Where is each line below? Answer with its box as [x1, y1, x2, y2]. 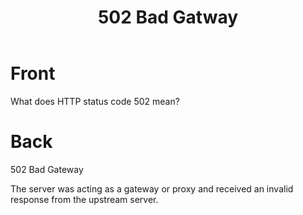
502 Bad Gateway [10, 163, 84, 175]
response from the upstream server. [10, 193, 159, 205]
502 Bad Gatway [97, 6, 239, 29]
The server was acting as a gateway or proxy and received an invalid [10, 182, 294, 195]
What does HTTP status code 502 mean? [10, 95, 180, 107]
